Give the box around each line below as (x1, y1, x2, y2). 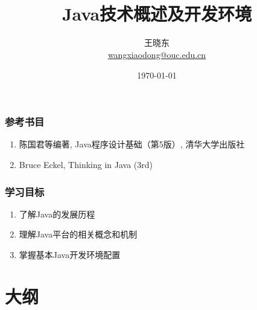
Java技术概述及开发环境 (62, 1, 252, 26)
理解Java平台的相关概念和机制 (19, 228, 138, 241)
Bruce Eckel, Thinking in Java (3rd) (19, 158, 153, 170)
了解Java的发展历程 (19, 207, 95, 220)
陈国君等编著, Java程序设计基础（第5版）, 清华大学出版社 (19, 138, 245, 150)
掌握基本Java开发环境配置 (19, 248, 121, 260)
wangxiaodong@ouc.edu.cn (107, 48, 206, 60)
